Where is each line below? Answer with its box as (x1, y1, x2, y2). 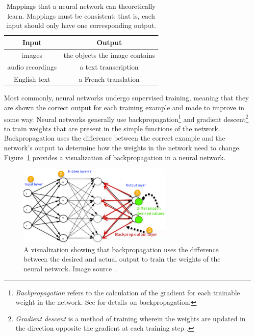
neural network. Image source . (24, 264, 117, 274)
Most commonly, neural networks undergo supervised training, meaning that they (4, 93, 249, 103)
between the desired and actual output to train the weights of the (24, 254, 221, 264)
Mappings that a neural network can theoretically (6, 1, 156, 11)
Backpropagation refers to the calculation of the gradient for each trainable (15, 287, 240, 297)
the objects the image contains (63, 49, 155, 60)
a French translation (78, 74, 140, 84)
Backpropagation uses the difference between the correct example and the (4, 133, 225, 143)
